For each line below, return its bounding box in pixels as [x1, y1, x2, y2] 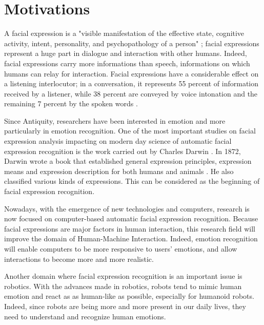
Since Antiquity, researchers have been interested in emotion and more [4, 115, 226, 126]
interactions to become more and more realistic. [4, 253, 154, 264]
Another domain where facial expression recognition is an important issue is [4, 271, 242, 281]
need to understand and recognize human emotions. [4, 311, 166, 321]
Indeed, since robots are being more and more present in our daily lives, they [4, 300, 246, 311]
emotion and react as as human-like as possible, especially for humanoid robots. [4, 291, 254, 301]
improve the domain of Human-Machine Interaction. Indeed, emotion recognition [4, 233, 258, 244]
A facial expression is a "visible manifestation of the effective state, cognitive [4, 28, 245, 39]
